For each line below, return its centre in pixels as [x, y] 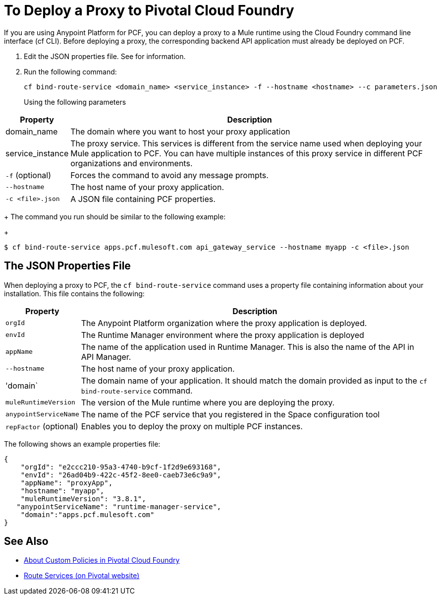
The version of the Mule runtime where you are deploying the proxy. [208, 402]
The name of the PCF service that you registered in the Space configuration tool [230, 414]
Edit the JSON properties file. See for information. [105, 56]
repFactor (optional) [42, 426]
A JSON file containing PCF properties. [143, 199]
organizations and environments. [132, 163]
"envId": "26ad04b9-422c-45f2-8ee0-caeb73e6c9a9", [121, 475]
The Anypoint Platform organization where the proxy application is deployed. [224, 323]
